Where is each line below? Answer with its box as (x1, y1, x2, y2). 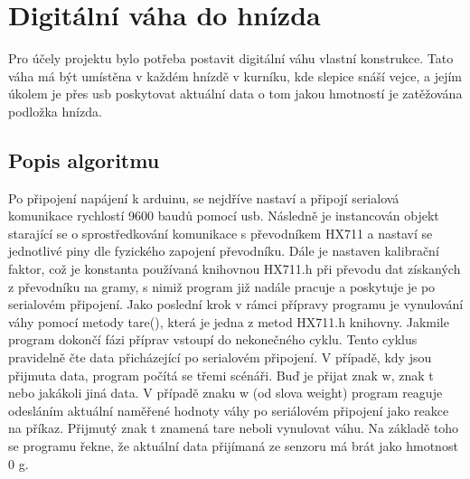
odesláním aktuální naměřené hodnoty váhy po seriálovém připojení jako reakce (8, 400, 449, 419)
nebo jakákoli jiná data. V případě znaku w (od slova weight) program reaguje (8, 383, 443, 402)
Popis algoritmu (8, 146, 160, 174)
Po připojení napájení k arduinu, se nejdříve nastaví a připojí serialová (8, 188, 399, 207)
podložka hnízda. (8, 101, 102, 120)
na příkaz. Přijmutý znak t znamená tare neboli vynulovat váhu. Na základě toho (8, 418, 459, 437)
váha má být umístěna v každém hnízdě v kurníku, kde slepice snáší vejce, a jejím (8, 66, 462, 85)
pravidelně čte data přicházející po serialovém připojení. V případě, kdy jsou (8, 348, 432, 367)
